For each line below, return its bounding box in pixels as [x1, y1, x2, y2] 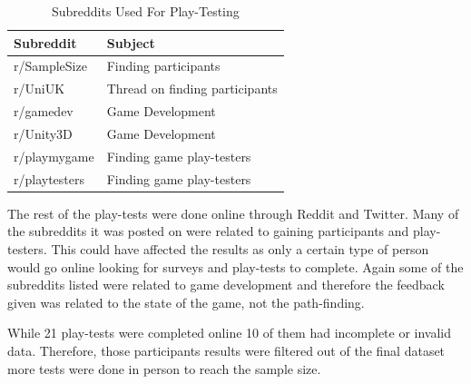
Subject [106, 33, 155, 52]
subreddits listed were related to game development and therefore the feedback [7, 275, 445, 294]
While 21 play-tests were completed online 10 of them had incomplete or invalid [7, 323, 452, 342]
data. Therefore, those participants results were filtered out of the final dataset [7, 340, 446, 359]
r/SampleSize [14, 56, 87, 75]
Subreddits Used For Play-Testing [51, 2, 240, 20]
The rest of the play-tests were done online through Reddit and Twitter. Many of [7, 203, 459, 222]
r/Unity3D [14, 123, 73, 143]
